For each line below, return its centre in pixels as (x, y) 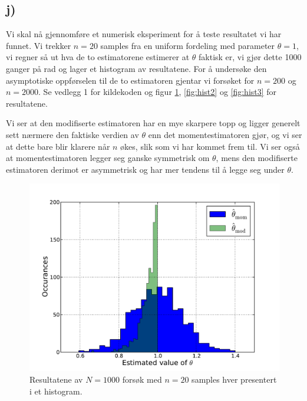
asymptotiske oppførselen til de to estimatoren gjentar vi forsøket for (130, 80)
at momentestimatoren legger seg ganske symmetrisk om (108, 158)
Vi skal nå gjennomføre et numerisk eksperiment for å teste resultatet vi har (144, 34)
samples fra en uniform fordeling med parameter (188, 45)
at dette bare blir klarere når (58, 146)
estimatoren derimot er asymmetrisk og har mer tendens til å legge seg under (145, 169)
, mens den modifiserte (257, 158)
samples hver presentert (234, 379)
